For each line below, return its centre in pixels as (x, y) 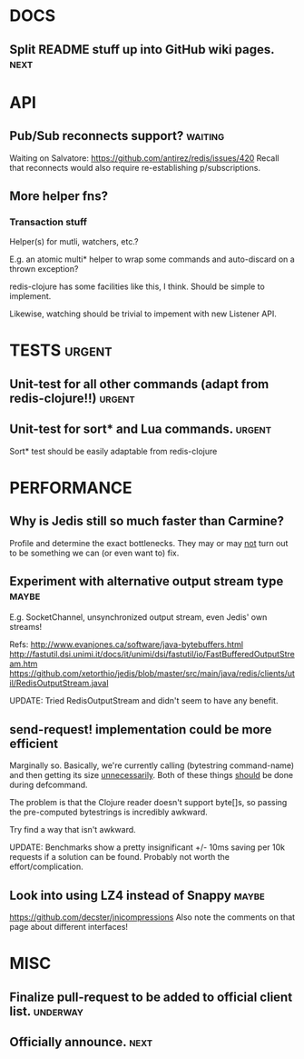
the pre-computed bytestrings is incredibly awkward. (109, 812)
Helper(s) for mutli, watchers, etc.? (74, 242)
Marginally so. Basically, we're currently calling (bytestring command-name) (152, 765)
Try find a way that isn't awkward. (73, 830)
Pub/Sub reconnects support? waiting (117, 136)
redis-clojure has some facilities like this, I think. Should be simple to (137, 286)
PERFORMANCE (71, 488)
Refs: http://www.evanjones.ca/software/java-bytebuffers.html (126, 644)
